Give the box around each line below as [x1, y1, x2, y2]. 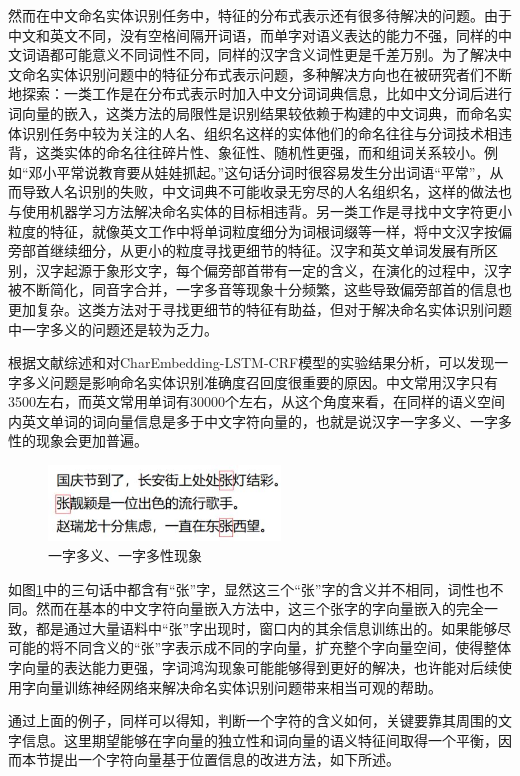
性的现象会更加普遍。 [8, 430, 148, 451]
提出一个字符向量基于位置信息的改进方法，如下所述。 [49, 749, 400, 770]
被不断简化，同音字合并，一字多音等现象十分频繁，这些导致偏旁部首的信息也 [8, 279, 512, 300]
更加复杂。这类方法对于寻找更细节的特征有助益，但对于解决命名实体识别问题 [8, 298, 512, 319]
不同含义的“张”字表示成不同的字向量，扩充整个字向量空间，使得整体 [63, 637, 512, 658]
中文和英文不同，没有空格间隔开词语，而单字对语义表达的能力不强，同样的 [8, 24, 498, 45]
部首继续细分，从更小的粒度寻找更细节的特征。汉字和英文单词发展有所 [21, 240, 484, 261]
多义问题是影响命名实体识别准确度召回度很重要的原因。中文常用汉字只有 [21, 371, 498, 392]
